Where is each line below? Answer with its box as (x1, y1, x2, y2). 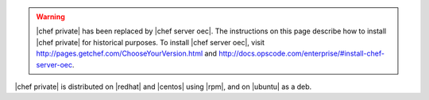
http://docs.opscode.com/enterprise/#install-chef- (218, 48, 385, 59)
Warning (36, 12, 65, 21)
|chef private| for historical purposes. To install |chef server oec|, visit (36, 37, 265, 47)
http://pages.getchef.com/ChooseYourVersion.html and (36, 48, 218, 59)
